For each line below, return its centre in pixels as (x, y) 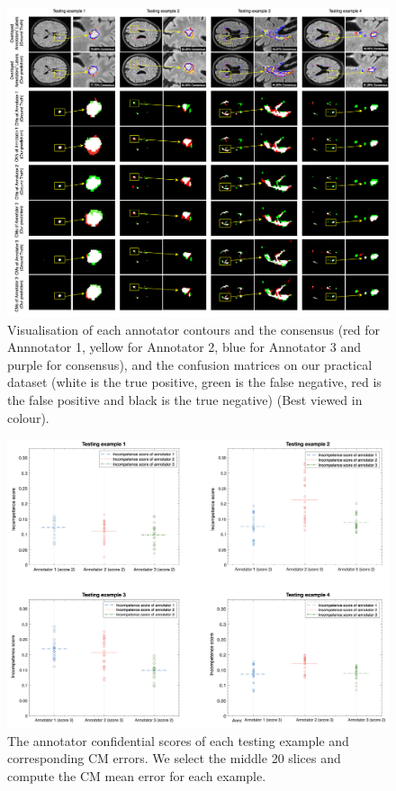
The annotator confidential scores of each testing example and (178, 740)
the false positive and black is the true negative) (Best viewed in (185, 400)
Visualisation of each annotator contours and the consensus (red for (194, 329)
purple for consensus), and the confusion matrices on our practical (190, 364)
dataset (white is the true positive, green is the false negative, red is (194, 382)
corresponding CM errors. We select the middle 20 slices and (174, 758)
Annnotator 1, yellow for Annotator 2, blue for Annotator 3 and (184, 347)
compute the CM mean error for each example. (137, 775)
